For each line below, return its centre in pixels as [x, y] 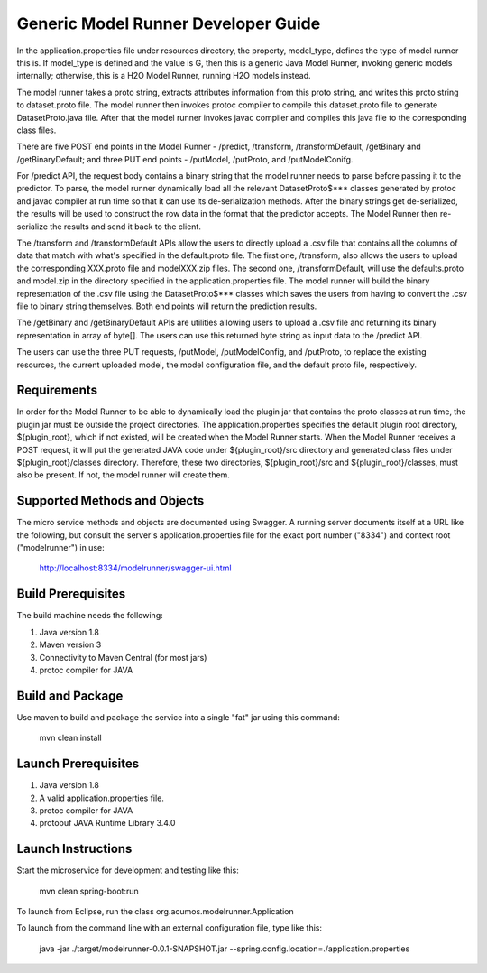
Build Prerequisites [71, 594]
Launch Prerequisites [78, 764]
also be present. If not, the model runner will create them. [123, 475]
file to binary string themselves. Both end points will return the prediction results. [167, 306]
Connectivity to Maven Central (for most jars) [123, 657]
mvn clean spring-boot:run [89, 891]
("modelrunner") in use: [60, 548]
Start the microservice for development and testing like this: [128, 870]
